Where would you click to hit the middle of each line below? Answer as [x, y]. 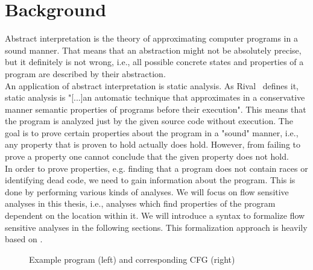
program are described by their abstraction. [85, 73]
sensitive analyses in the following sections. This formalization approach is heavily [156, 227]
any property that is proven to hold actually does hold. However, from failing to [153, 144]
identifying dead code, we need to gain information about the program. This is [150, 180]
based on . [24, 239]
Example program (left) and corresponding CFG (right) [132, 259]
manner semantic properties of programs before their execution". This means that [156, 109]
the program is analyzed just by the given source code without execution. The [149, 121]
